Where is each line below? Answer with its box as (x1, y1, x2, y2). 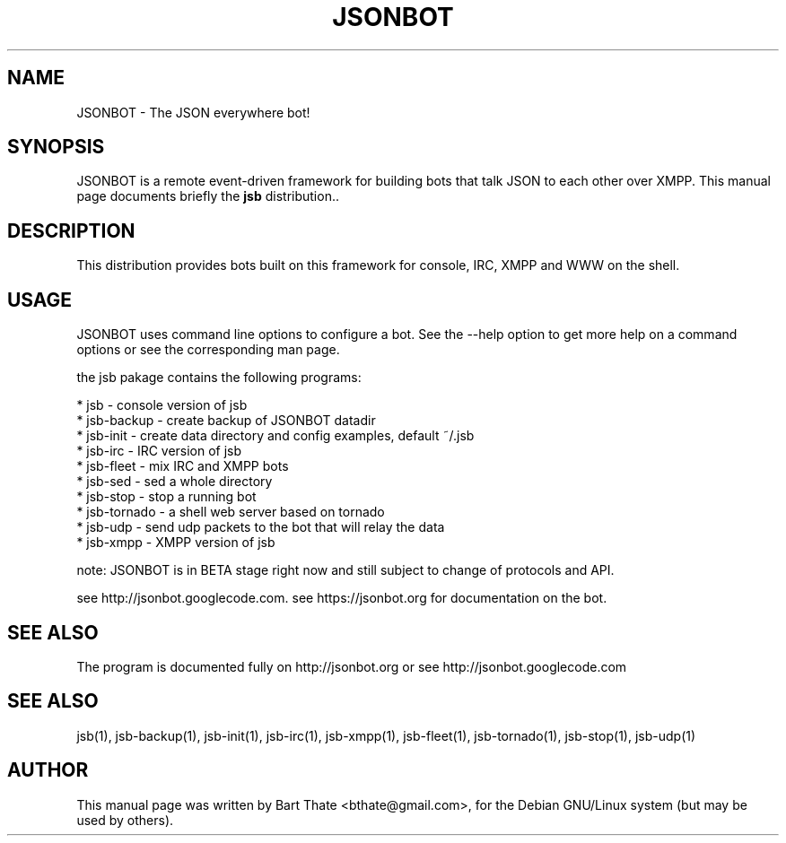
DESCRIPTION (7, 219, 135, 242)
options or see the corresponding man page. (76, 342, 340, 358)
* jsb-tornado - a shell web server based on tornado (76, 504, 385, 520)
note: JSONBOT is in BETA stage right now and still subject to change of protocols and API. (76, 562, 615, 578)
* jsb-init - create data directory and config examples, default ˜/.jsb (76, 428, 475, 444)
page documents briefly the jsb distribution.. (76, 188, 339, 204)
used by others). (76, 812, 174, 828)
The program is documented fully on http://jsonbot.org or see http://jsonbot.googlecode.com (76, 658, 627, 674)
